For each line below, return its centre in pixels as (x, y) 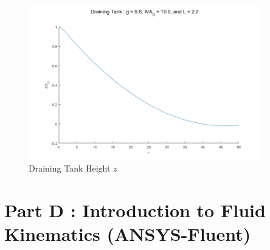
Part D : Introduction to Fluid (135, 210)
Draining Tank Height (70, 168)
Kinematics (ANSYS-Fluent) (128, 233)
